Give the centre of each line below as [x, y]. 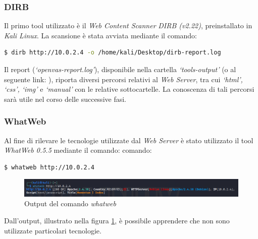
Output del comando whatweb [70, 203]
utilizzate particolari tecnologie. [53, 230]
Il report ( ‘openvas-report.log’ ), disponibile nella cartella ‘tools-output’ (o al [120, 69]
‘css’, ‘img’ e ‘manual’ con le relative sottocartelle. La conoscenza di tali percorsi [129, 89]
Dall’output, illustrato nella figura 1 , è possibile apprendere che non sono [117, 220]
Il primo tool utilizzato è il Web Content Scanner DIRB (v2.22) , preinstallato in [128, 25]
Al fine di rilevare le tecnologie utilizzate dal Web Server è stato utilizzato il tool [129, 140]
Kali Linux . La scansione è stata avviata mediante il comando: [101, 35]
